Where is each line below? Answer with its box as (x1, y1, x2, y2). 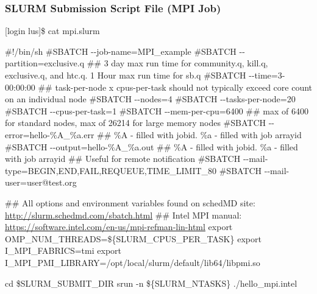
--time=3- (249, 69, 285, 81)
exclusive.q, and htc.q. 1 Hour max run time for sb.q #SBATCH (5, 69, 246, 81)
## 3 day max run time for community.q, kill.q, (87, 57, 268, 69)
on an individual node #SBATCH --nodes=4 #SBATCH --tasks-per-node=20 (5, 93, 296, 105)
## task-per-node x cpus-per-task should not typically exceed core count (38, 80, 313, 93)
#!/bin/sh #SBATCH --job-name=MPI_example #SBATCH (5, 44, 237, 57)
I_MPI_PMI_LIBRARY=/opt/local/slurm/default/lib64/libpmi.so (5, 256, 260, 268)
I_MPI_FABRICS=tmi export (5, 244, 122, 257)
